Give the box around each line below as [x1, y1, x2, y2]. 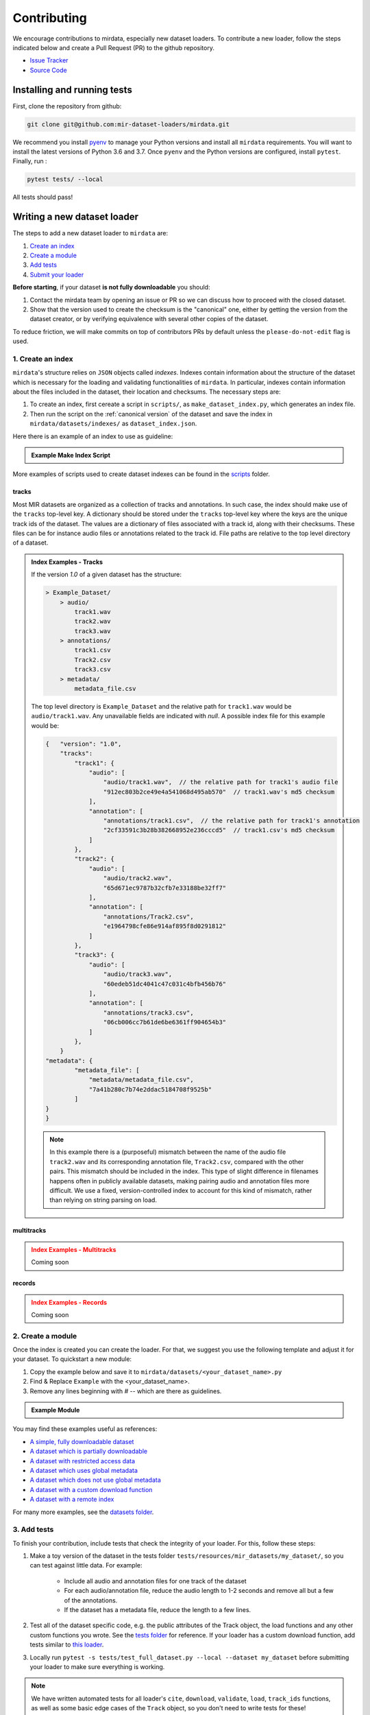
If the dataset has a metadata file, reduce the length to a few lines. [64, 1606, 251, 1614]
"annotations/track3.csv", [103, 1008, 195, 1017]
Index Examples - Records [31, 1298, 108, 1306]
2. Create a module [12, 1331, 77, 1340]
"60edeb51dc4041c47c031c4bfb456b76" [103, 980, 227, 988]
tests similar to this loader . [29, 1640, 104, 1649]
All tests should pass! [12, 193, 73, 202]
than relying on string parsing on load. [49, 1196, 158, 1204]
